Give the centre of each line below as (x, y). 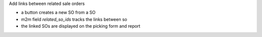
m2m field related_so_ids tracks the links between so (74, 19)
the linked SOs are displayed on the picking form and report (81, 26)
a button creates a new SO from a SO (58, 13)
